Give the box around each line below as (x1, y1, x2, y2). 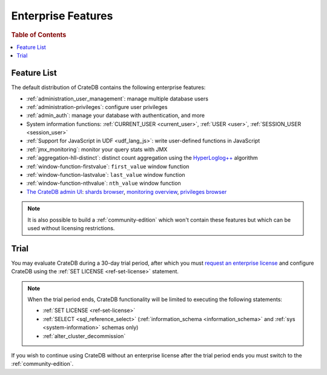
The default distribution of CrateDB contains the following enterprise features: (11, 84, 206, 91)
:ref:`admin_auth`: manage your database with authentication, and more (26, 112, 205, 119)
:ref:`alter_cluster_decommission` (42, 332, 126, 339)
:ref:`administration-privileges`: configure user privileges (26, 103, 168, 110)
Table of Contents (11, 30, 67, 39)
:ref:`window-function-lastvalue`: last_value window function (26, 171, 185, 179)
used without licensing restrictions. (27, 224, 115, 231)
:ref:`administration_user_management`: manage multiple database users (26, 95, 209, 102)
